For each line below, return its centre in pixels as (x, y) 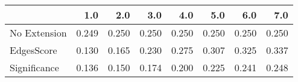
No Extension (38, 33)
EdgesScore (33, 50)
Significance (34, 67)
